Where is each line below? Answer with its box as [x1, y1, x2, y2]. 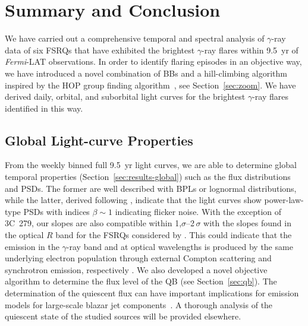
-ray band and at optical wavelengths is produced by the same [66, 240, 293, 252]
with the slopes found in [203, 217, 291, 229]
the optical [5, 229, 44, 241]
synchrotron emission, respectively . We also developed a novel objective [5, 263, 268, 276]
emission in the [5, 240, 59, 252]
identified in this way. [5, 102, 83, 114]
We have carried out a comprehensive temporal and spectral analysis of [5, 32, 265, 45]
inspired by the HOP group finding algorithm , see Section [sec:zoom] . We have [5, 78, 296, 91]
